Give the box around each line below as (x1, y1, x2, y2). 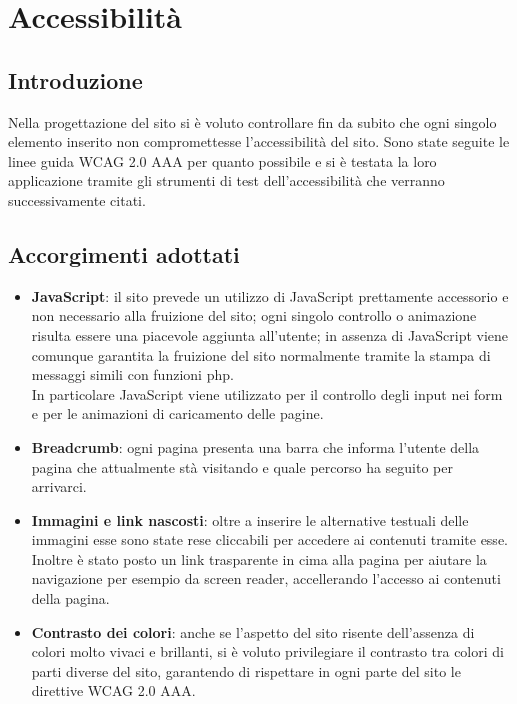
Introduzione (8, 64, 143, 95)
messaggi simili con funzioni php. (31, 364, 234, 385)
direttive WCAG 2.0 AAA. (31, 680, 196, 701)
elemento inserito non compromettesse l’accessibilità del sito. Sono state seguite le (8, 131, 510, 152)
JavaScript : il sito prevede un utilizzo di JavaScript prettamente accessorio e (31, 285, 509, 306)
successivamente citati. (8, 189, 146, 210)
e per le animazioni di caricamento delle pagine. (31, 403, 324, 424)
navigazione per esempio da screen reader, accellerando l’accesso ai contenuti (31, 568, 501, 589)
